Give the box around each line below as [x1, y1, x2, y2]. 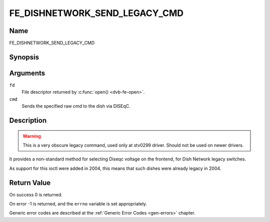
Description [9, 116, 47, 125]
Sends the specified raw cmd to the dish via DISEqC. [21, 103, 130, 109]
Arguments [9, 69, 45, 77]
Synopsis [9, 53, 39, 61]
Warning [22, 133, 41, 139]
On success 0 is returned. [9, 191, 62, 197]
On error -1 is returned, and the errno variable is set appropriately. [9, 201, 147, 207]
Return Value [9, 178, 51, 187]
